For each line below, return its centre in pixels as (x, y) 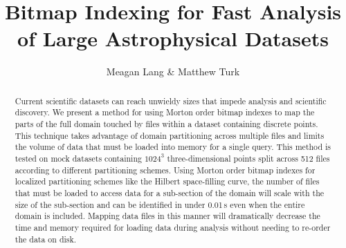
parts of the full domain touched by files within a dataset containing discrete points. (166, 124)
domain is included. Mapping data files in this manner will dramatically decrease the (167, 216)
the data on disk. (46, 239)
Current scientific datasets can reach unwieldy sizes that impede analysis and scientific (171, 101)
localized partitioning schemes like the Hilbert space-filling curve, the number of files (167, 181)
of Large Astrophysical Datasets (173, 38)
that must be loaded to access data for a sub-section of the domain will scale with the (170, 192)
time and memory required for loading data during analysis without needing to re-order (173, 227)
